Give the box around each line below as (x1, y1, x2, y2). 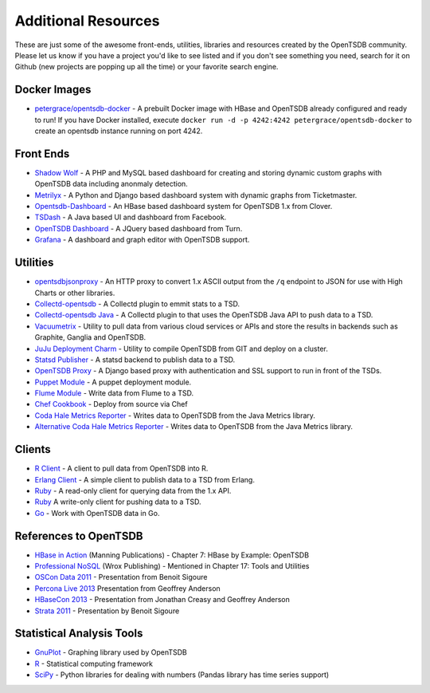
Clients (14, 443, 51, 456)
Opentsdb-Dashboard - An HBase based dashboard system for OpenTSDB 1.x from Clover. (34, 202, 333, 211)
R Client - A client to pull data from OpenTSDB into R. (34, 463, 209, 474)
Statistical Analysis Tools (14, 627, 143, 640)
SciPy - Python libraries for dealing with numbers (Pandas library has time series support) (34, 670, 330, 679)
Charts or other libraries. (34, 288, 115, 297)
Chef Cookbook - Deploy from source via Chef (34, 400, 188, 409)
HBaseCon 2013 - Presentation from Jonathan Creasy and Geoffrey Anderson (34, 595, 290, 604)
